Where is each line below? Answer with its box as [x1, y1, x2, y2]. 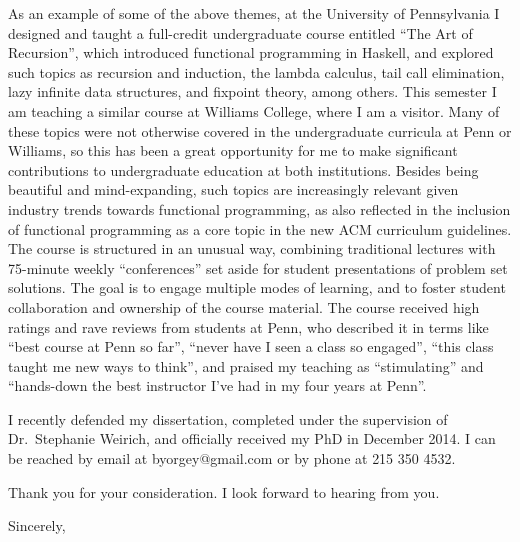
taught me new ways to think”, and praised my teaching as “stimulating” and [8, 355, 484, 376]
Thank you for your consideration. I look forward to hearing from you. [8, 481, 440, 502]
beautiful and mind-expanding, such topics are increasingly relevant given [8, 179, 459, 200]
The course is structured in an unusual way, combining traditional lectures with [8, 238, 496, 259]
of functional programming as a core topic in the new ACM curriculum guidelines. [8, 218, 512, 239]
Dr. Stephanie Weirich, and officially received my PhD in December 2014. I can [8, 428, 496, 449]
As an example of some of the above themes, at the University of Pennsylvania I [8, 3, 500, 23]
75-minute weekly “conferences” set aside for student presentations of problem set [8, 257, 508, 278]
